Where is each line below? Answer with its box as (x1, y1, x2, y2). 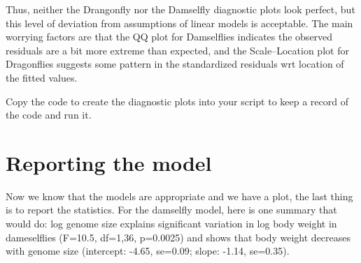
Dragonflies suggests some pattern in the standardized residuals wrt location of (6, 57, 344, 71)
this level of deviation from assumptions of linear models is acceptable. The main (6, 15, 353, 30)
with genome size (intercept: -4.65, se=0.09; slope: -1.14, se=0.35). (6, 243, 290, 258)
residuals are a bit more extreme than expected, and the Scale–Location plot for (6, 43, 349, 57)
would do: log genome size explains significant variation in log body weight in (6, 216, 337, 231)
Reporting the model (6, 148, 212, 176)
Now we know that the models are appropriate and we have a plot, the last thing (6, 188, 353, 203)
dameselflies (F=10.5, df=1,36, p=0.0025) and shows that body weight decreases (6, 230, 351, 244)
